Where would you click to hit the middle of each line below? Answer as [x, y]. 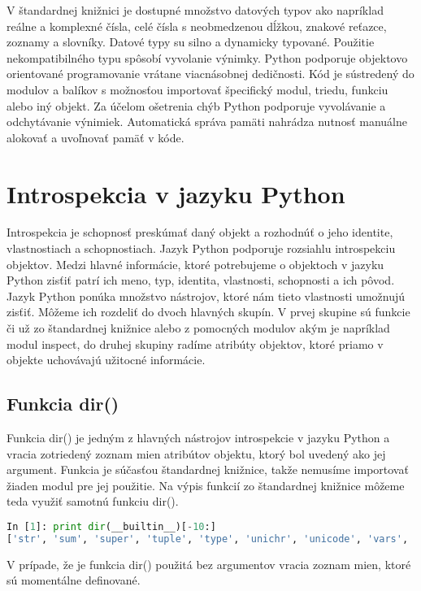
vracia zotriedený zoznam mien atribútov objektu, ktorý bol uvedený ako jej [196, 453]
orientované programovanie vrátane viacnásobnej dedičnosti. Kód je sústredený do [210, 74]
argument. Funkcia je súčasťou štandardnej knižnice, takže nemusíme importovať [208, 469]
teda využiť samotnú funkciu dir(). [93, 501]
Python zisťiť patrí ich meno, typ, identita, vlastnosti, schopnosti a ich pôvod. [201, 280]
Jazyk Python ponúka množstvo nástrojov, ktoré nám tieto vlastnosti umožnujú [206, 295]
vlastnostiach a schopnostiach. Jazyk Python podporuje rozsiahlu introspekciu [201, 248]
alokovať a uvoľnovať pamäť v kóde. [95, 137]
